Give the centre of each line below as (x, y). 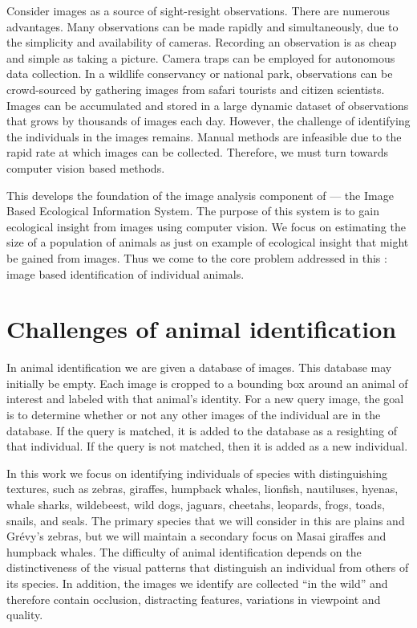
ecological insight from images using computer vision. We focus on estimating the (206, 226)
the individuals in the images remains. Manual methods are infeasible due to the (204, 136)
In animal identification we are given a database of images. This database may (199, 367)
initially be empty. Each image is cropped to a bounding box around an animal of (207, 383)
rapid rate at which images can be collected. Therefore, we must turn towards (198, 152)
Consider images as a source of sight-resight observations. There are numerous (198, 10)
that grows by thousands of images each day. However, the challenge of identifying (208, 121)
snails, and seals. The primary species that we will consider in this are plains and (206, 520)
